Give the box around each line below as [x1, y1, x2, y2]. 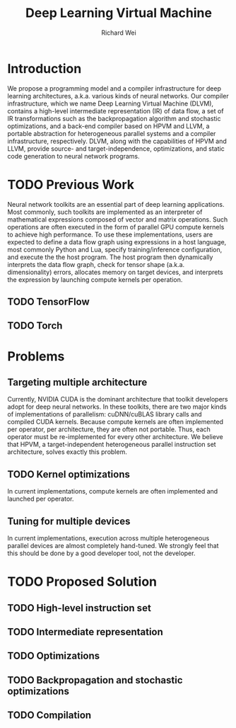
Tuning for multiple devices [7, 515, 131, 527]
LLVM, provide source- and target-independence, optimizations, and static [7, 144, 225, 153]
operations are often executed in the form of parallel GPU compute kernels [7, 222, 225, 231]
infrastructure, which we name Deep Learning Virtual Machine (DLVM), [7, 99, 214, 108]
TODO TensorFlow [7, 296, 90, 308]
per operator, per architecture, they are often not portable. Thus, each [7, 425, 211, 433]
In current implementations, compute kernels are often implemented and [7, 487, 218, 496]
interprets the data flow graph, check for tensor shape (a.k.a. [7, 260, 185, 268]
